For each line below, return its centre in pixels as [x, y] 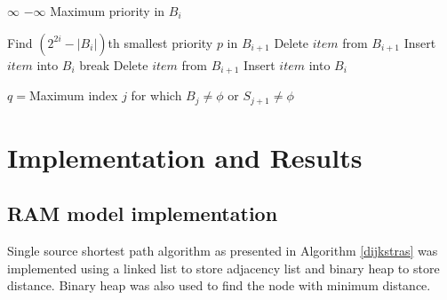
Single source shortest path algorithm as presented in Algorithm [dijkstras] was [223, 251]
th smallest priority [160, 42]
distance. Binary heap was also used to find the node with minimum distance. [219, 285]
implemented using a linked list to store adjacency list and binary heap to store [223, 268]
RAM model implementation [143, 213]
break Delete [114, 64]
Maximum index [73, 95]
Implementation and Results [185, 157]
